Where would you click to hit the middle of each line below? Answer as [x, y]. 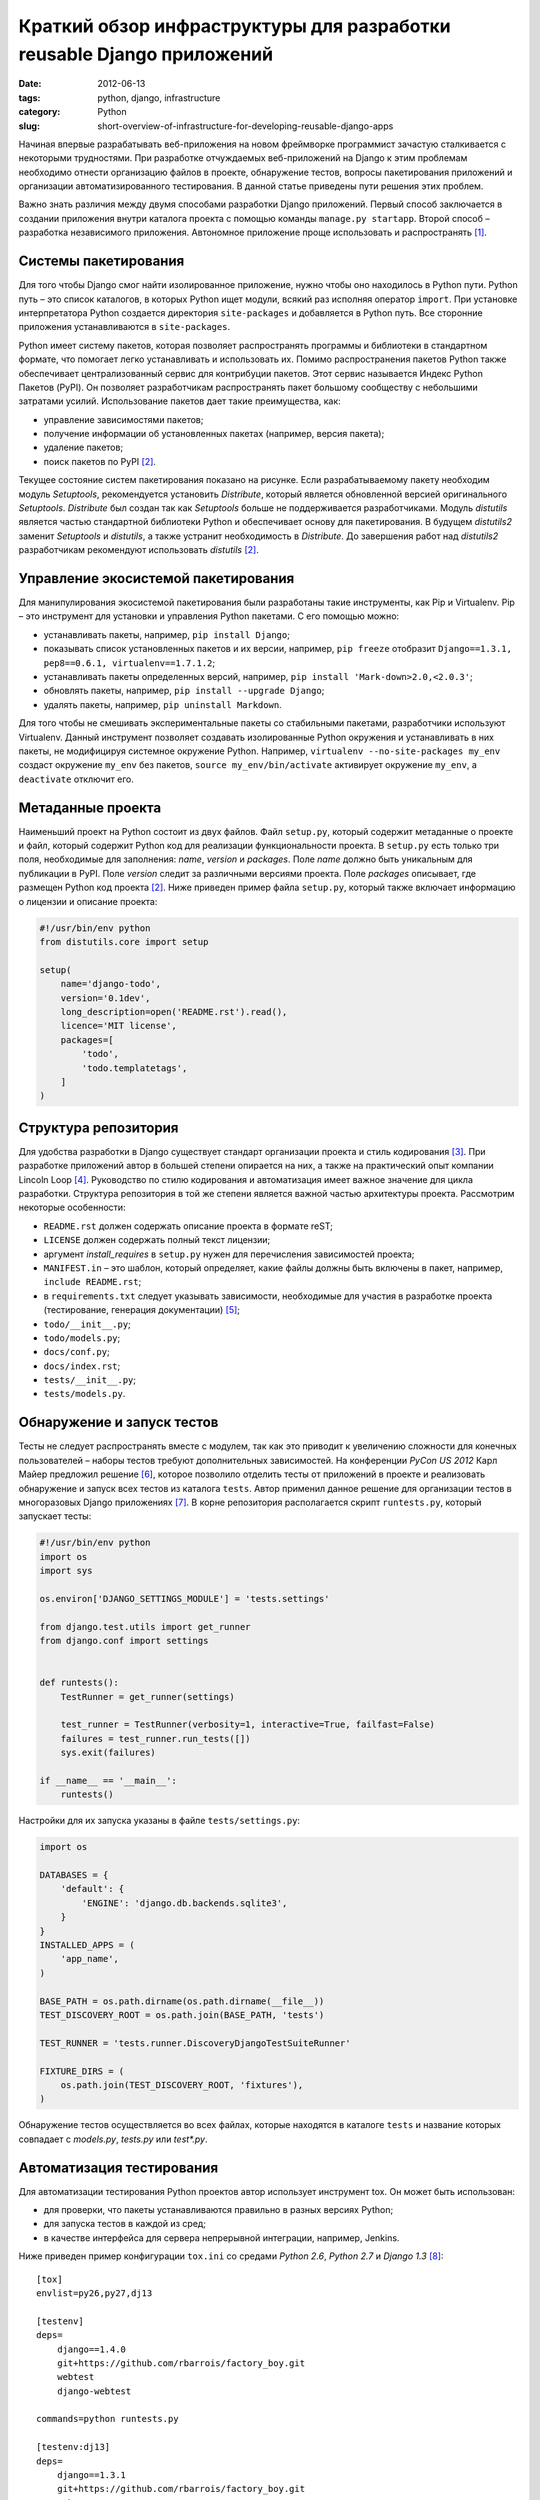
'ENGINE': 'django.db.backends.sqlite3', [184, 1903]
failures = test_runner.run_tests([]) [155, 1738]
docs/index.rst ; [82, 1366]
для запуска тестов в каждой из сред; [125, 2224]
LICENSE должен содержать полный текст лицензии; [157, 1240]
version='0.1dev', [105, 998]
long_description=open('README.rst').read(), [174, 1011]
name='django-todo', [111, 984]
